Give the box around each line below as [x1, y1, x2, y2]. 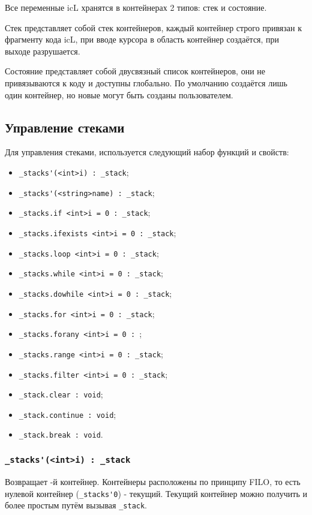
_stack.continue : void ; [19, 408, 116, 420]
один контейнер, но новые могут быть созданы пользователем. [5, 88, 233, 101]
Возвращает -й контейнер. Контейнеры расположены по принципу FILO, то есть [5, 475, 301, 487]
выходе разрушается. [5, 44, 80, 57]
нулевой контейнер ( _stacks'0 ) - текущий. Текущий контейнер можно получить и [5, 487, 307, 499]
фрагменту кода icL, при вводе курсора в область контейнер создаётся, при [5, 33, 280, 46]
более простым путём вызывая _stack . [5, 499, 148, 511]
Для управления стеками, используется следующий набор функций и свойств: [5, 146, 289, 158]
